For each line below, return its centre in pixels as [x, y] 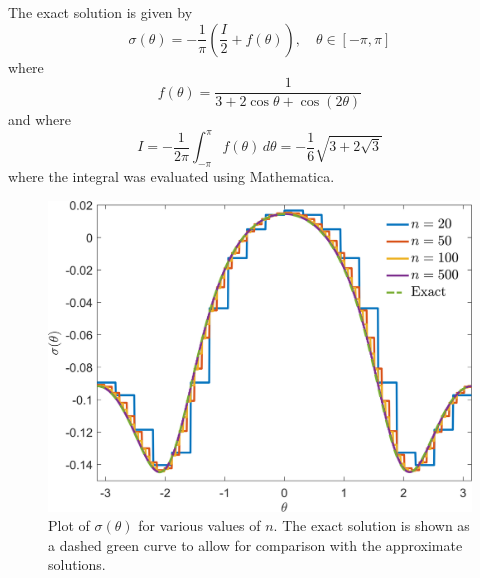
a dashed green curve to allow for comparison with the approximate [255, 544]
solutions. [77, 564]
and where [40, 119]
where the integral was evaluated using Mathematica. [171, 176]
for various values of [199, 525]
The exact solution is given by [100, 12]
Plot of [69, 525]
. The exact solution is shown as [371, 525]
